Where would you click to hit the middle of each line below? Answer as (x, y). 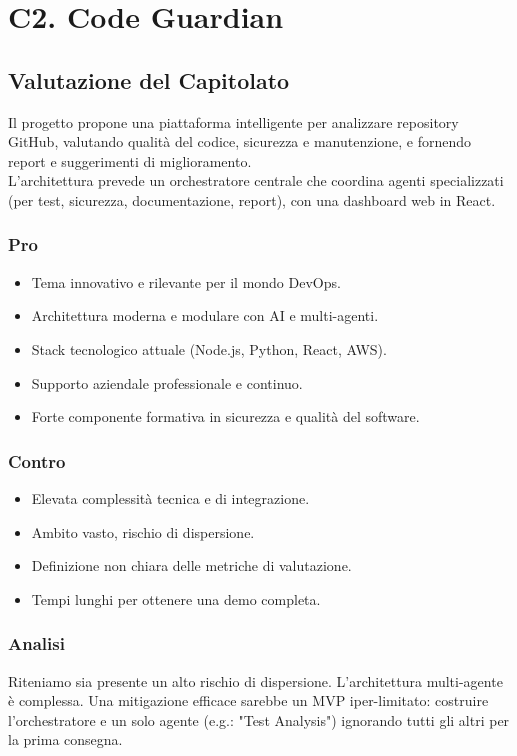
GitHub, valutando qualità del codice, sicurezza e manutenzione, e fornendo (240, 141)
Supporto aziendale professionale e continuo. (167, 382)
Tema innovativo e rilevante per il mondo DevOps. (186, 281)
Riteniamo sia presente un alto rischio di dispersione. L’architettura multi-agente (255, 680)
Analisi (36, 643)
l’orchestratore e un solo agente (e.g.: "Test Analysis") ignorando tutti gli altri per (259, 719)
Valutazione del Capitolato (149, 79)
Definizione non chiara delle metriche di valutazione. (191, 565)
